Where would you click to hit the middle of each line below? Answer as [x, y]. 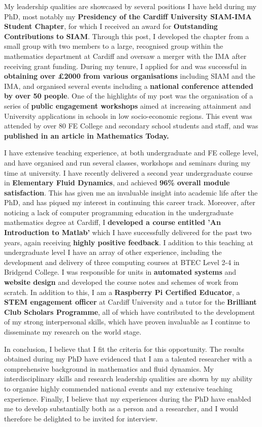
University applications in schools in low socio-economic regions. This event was [128, 116]
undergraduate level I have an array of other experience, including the [113, 252]
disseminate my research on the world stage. [73, 332]
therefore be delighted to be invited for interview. [81, 418]
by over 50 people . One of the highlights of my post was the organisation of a [129, 96]
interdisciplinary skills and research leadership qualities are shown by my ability [128, 379]
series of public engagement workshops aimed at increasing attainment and [128, 105]
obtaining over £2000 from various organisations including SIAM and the [130, 76]
